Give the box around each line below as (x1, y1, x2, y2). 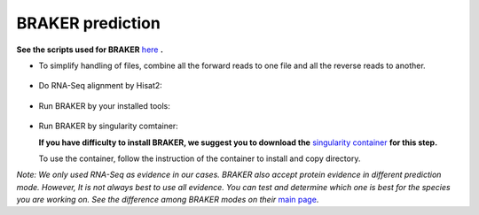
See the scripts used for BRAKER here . (16, 44, 164, 55)
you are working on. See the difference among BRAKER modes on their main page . (16, 195, 319, 205)
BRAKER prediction (16, 13, 161, 33)
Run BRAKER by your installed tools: (38, 100, 170, 111)
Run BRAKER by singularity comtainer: (38, 120, 179, 132)
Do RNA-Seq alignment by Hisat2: (38, 81, 163, 91)
